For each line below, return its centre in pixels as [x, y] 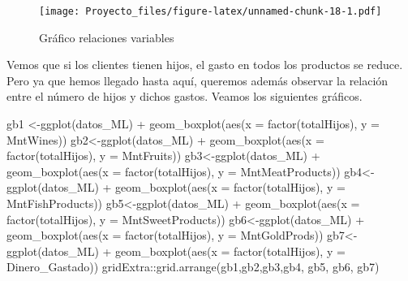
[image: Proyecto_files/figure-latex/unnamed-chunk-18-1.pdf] [210, 11]
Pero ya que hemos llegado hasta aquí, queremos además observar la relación [198, 80]
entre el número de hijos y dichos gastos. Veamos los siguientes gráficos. [185, 96]
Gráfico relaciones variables [107, 37]
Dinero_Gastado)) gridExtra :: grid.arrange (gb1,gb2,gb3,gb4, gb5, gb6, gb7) [193, 267]
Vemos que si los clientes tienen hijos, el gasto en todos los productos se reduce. [205, 65]
